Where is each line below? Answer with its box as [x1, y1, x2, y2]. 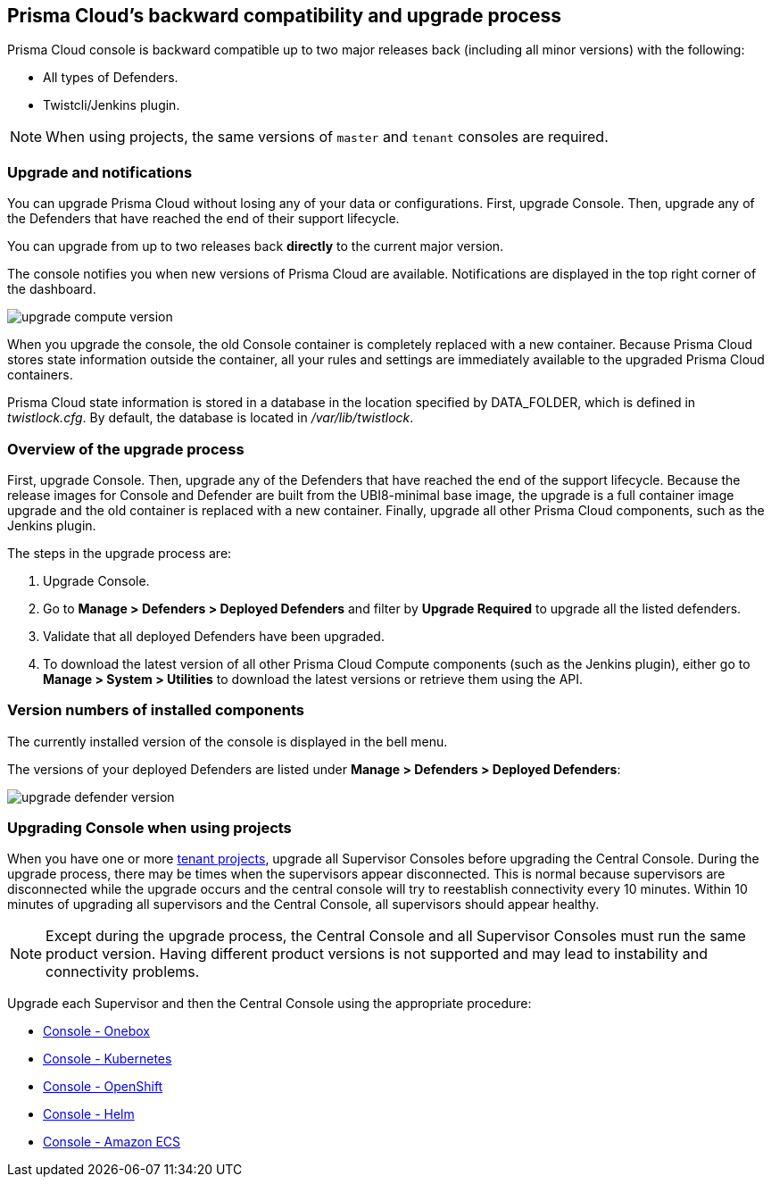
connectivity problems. [46, 963, 200, 981]
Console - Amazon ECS [43, 1134, 181, 1150]
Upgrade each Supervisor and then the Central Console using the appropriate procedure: [7, 996, 532, 1012]
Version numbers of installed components [7, 701, 305, 720]
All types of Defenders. [43, 70, 178, 86]
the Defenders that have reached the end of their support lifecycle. [7, 211, 400, 227]
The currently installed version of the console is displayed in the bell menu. [7, 733, 448, 749]
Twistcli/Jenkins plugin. [43, 97, 180, 113]
